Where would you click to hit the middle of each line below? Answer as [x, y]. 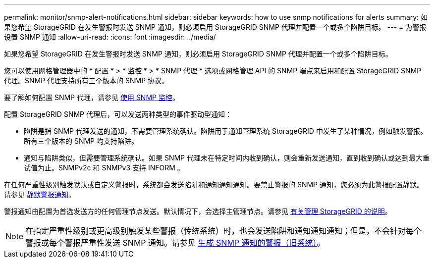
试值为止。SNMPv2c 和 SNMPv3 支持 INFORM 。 [104, 168]
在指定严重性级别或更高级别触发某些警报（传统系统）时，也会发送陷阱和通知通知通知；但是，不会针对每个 [224, 231]
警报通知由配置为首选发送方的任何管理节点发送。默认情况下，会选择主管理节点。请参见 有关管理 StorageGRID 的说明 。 [198, 211]
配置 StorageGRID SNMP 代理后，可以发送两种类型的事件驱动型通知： [118, 114]
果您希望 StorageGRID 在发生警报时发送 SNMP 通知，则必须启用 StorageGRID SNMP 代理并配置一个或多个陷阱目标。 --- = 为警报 [215, 27]
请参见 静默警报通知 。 [40, 194]
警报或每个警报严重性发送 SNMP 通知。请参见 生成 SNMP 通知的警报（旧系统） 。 [175, 243]
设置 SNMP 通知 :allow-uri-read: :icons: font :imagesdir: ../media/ [110, 37]
